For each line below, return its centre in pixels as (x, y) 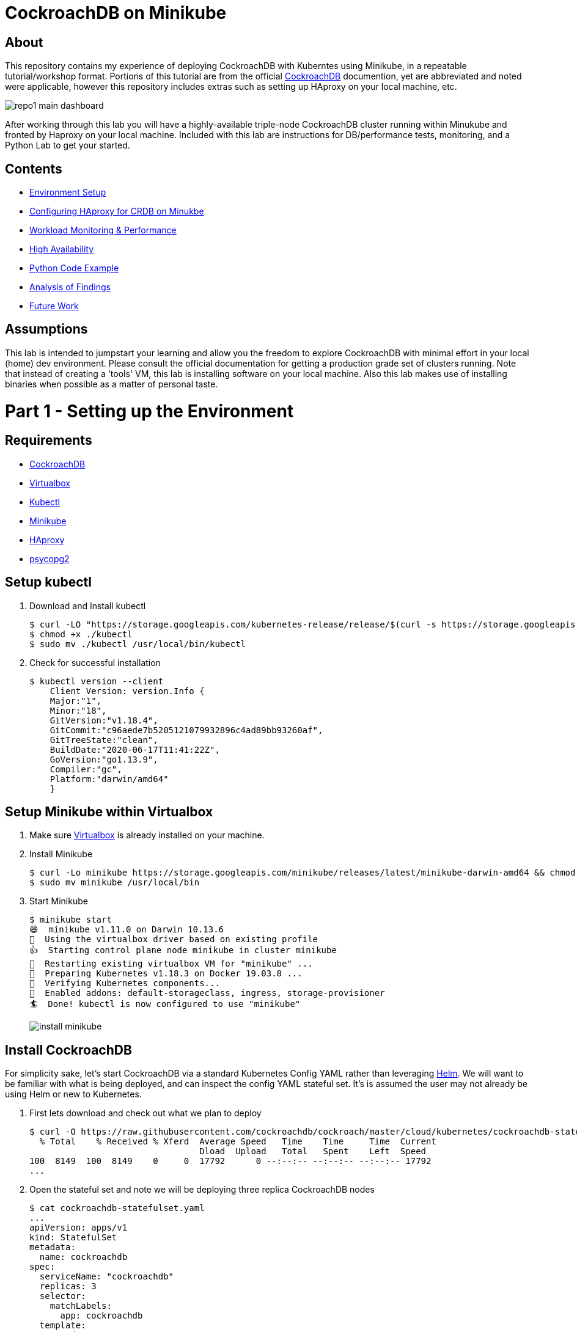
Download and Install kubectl (88, 606)
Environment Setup (68, 192)
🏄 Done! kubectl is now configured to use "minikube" (165, 1004)
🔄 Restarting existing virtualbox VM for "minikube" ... (171, 964)
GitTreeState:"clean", (104, 740)
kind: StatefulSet (73, 1238)
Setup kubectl (49, 582)
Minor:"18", (78, 710)
